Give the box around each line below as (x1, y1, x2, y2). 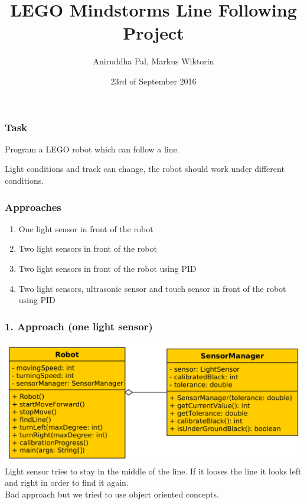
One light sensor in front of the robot (18, 222, 153, 235)
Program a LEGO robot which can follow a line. (5, 142, 179, 155)
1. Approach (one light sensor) (5, 318, 153, 333)
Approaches (5, 199, 61, 214)
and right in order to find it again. (5, 476, 129, 489)
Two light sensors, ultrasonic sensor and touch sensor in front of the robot (18, 282, 286, 294)
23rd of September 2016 (110, 74, 197, 87)
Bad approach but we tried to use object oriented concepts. (5, 488, 219, 500)
